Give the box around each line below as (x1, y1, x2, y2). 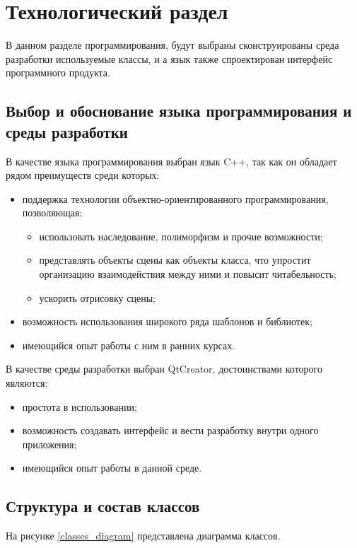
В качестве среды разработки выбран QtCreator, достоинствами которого (6, 361, 322, 376)
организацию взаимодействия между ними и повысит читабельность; (39, 267, 336, 281)
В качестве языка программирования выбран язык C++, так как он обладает (6, 153, 337, 168)
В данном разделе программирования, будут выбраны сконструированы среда (6, 37, 339, 52)
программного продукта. (6, 65, 110, 80)
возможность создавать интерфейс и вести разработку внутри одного (22, 423, 319, 438)
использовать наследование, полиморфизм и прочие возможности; (39, 228, 323, 243)
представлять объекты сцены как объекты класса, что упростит (39, 252, 311, 267)
